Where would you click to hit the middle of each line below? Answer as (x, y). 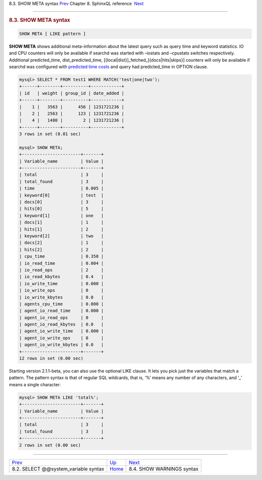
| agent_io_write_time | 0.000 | (61, 331)
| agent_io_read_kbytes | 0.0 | (61, 325)
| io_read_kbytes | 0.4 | (61, 277)
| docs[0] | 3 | (61, 202)
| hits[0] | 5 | (61, 209)
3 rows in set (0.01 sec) (50, 134)
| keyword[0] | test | (61, 195)
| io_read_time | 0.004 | (61, 263)
